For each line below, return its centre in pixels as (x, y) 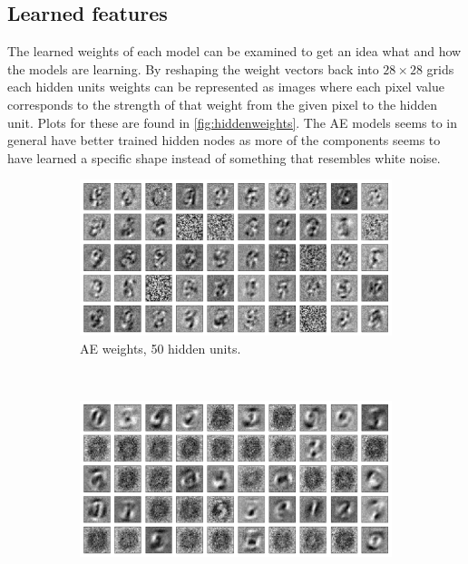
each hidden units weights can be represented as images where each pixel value (226, 87)
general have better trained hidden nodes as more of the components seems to (224, 140)
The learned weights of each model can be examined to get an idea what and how (234, 51)
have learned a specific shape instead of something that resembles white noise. (224, 157)
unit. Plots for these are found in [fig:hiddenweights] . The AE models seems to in (233, 122)
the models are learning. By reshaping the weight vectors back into (193, 68)
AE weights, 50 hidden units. (161, 348)
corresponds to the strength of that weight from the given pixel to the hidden (223, 104)
